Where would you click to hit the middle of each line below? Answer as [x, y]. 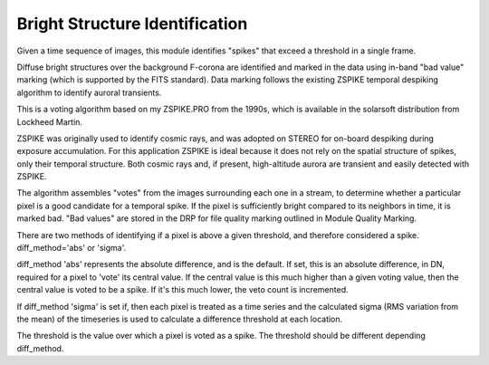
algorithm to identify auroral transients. [89, 92]
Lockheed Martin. [50, 121]
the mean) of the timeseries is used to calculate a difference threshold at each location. [180, 319]
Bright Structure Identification [132, 24]
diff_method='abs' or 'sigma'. [72, 248]
